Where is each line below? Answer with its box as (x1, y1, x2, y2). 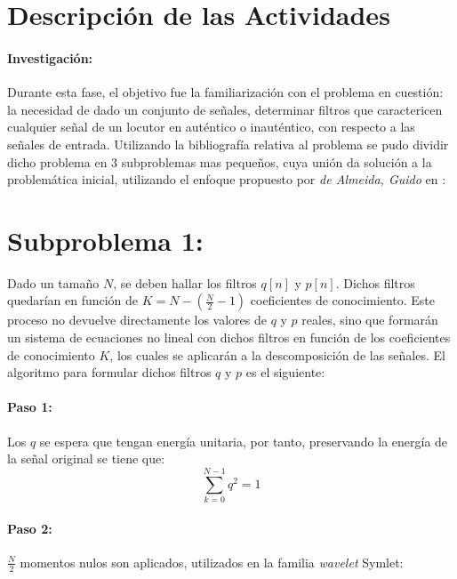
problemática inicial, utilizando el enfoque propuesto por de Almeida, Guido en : (7, 170, 446, 189)
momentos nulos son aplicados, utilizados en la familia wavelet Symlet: (20, 552, 404, 571)
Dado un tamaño (7, 273, 100, 292)
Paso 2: (7, 519, 52, 537)
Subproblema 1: (7, 221, 204, 258)
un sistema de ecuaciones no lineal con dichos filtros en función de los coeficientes (7, 328, 451, 347)
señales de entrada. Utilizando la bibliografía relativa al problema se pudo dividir (7, 134, 449, 153)
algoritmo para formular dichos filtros (7, 363, 212, 382)
